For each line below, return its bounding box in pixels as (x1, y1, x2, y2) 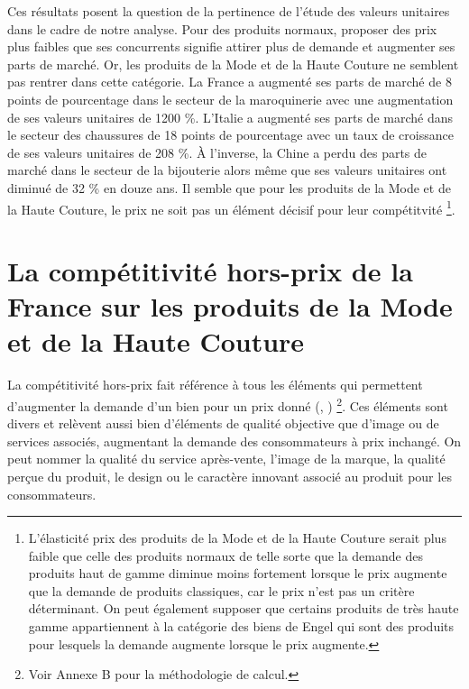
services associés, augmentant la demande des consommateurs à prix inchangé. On (7, 431, 462, 450)
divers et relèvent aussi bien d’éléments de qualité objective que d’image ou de (7, 414, 439, 433)
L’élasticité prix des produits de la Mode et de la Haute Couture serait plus (28, 528, 446, 547)
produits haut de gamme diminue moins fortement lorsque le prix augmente (28, 564, 447, 583)
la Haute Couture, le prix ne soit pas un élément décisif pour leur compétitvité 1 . (7, 197, 455, 218)
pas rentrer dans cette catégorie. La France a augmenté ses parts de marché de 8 (7, 72, 452, 91)
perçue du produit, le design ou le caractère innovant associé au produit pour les (7, 466, 452, 485)
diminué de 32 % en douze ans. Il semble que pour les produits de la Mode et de (7, 178, 451, 197)
